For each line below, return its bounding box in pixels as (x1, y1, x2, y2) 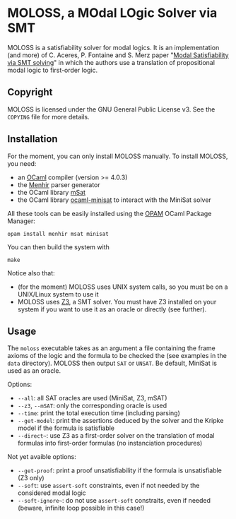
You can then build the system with (7, 242, 110, 251)
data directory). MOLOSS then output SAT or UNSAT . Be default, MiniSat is (7, 359, 218, 368)
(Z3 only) (17, 474, 45, 482)
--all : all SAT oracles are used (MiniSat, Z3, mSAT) (17, 394, 167, 402)
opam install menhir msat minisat (7, 230, 110, 237)
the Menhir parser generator (17, 180, 100, 189)
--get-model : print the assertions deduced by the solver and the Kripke (17, 417, 224, 425)
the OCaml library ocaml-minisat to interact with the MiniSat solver (17, 196, 212, 204)
